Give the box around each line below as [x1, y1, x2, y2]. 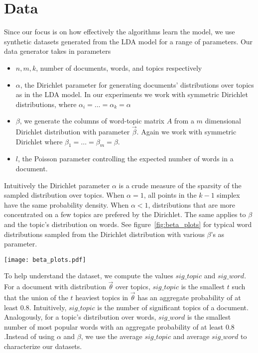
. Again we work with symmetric [136, 126, 237, 137]
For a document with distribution [4, 281, 106, 292]
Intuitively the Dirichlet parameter [4, 180, 110, 190]
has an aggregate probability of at [137, 292, 241, 303]
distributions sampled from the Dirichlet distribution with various [4, 229, 205, 239]
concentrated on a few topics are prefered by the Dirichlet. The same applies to [4, 209, 246, 220]
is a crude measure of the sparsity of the [119, 180, 242, 190]
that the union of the [4, 292, 68, 303]
